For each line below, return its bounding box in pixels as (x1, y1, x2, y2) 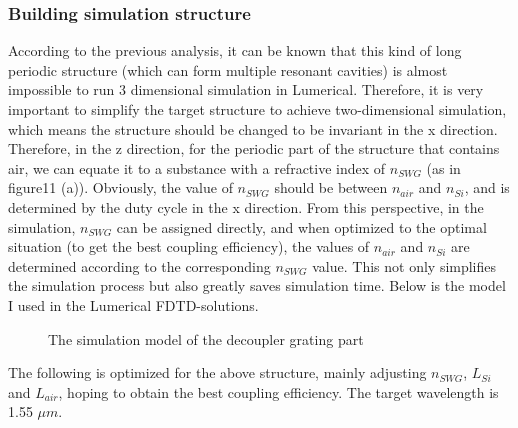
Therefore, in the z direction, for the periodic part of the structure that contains (8, 138, 500, 159)
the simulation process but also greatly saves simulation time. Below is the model (8, 275, 506, 296)
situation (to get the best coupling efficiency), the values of (8, 236, 370, 257)
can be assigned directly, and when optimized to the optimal (116, 216, 487, 237)
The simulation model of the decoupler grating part (48, 328, 364, 349)
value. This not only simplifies (312, 255, 497, 276)
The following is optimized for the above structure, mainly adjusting (8, 362, 427, 383)
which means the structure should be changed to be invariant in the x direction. (8, 118, 498, 139)
